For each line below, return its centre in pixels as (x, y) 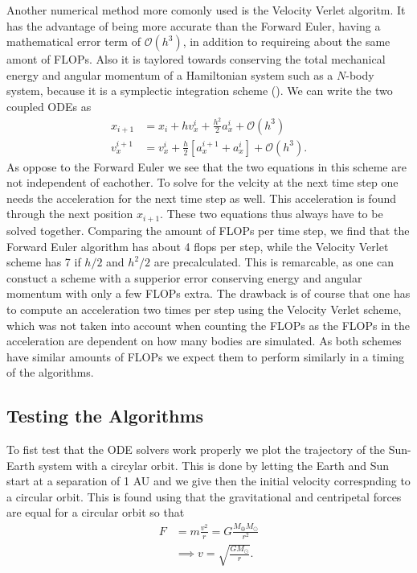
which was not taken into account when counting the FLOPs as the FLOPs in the (208, 325)
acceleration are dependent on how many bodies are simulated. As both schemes (204, 341)
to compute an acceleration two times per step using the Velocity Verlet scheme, (204, 309)
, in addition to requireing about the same (286, 41)
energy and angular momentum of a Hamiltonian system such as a (170, 74)
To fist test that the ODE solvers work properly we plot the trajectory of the (196, 449)
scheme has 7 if (44, 262)
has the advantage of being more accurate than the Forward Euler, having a (194, 25)
